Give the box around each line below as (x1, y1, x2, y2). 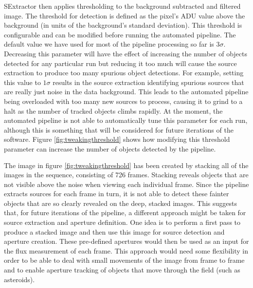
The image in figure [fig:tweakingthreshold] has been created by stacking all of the (4, 160, 249, 170)
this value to (4, 77, 41, 87)
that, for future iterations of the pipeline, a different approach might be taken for (4, 207, 246, 218)
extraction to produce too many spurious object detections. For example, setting (4, 68, 244, 78)
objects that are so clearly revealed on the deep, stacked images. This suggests (4, 198, 237, 208)
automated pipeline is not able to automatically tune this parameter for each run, (4, 115, 248, 125)
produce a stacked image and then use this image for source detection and (4, 226, 225, 237)
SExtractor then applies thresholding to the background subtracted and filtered (4, 1, 241, 11)
